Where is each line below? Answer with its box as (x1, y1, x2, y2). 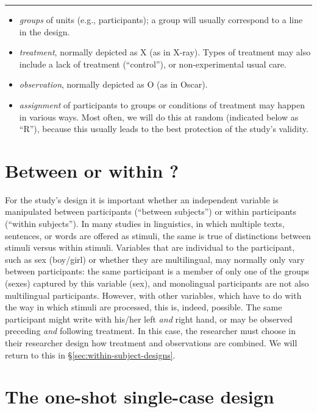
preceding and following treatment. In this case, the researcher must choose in (5, 324, 296, 337)
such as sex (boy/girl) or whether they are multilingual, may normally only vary (5, 253, 305, 265)
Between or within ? (5, 158, 179, 183)
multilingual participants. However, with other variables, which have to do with (5, 288, 302, 301)
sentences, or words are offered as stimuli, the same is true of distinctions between (5, 229, 311, 242)
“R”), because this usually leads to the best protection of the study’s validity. (19, 122, 308, 135)
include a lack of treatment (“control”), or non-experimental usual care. (19, 57, 287, 70)
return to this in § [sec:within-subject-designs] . (5, 348, 176, 361)
